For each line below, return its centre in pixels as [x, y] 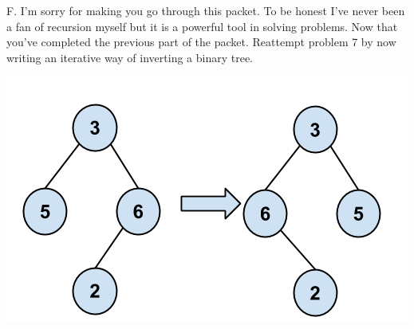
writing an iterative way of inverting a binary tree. [130, 57]
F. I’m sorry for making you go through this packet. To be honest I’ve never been [206, 10]
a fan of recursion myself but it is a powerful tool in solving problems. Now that [202, 26]
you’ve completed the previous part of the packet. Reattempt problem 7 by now [201, 42]
